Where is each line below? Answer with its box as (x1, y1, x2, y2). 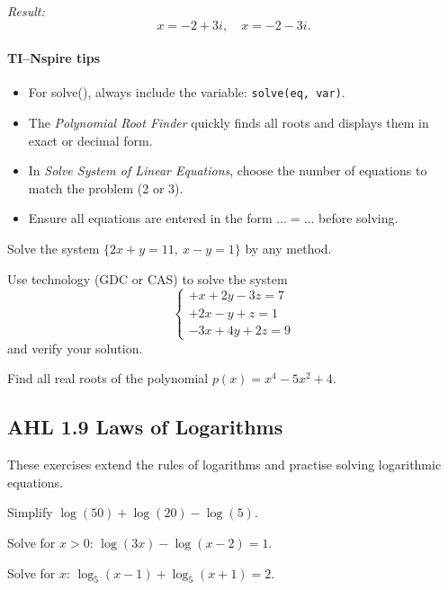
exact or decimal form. (28, 130, 153, 149)
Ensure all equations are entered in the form (28, 209, 273, 228)
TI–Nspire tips (7, 49, 101, 67)
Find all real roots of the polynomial (7, 369, 209, 388)
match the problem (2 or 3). (28, 178, 184, 197)
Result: (7, 2, 45, 20)
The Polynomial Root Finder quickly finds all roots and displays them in (28, 113, 429, 132)
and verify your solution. (7, 338, 143, 357)
